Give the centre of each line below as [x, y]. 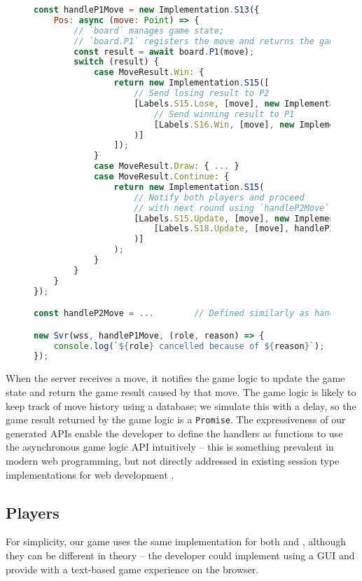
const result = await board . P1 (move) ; [164, 52]
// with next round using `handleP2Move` [232, 208]
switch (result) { [116, 62]
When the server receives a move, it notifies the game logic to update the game [175, 378]
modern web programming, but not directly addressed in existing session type [173, 460]
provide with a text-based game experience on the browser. [132, 569]
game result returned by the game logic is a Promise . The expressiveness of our [176, 419]
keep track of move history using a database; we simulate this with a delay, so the [181, 405]
